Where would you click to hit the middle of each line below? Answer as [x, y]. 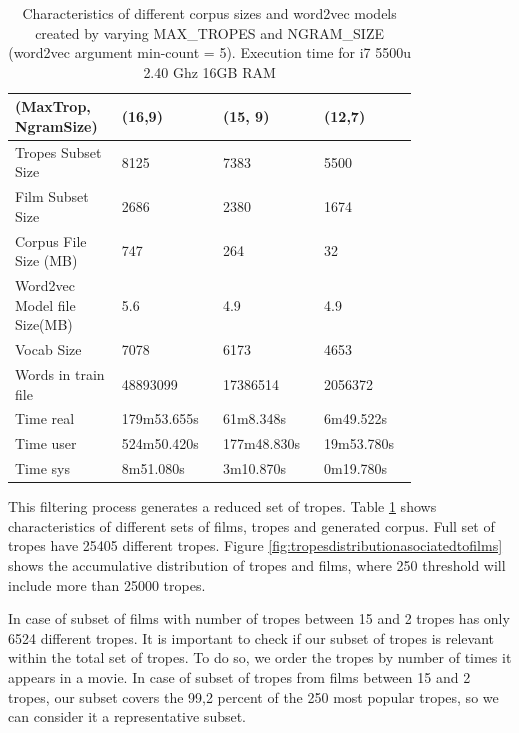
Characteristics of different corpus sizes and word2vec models [209, 13]
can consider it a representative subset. [127, 716]
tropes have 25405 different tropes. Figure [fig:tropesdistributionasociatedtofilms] [255, 545]
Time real [45, 418]
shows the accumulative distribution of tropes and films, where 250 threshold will [257, 565]
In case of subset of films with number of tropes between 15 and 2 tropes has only [259, 618]
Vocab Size [48, 349]
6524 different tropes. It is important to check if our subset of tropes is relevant [251, 637]
